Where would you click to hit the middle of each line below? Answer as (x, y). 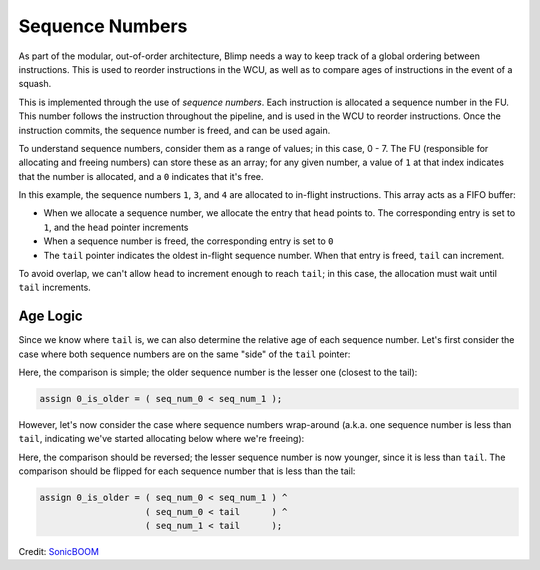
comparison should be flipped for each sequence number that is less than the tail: (187, 471)
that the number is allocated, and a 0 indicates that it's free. (141, 176)
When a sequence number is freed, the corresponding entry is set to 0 (188, 241)
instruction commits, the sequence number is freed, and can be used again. (174, 130)
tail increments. (55, 287)
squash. (35, 84)
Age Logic (51, 316)
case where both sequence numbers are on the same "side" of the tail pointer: (184, 354)
